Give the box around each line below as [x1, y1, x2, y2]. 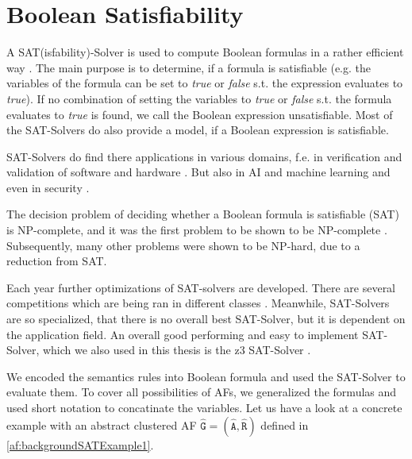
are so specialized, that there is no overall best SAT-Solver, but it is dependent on [6, 310, 406, 327]
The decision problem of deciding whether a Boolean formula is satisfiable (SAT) [6, 206, 399, 222]
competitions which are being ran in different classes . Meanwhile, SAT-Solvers [6, 295, 390, 311]
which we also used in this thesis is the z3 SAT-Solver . [42, 341, 311, 358]
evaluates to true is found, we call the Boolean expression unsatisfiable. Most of [6, 106, 393, 122]
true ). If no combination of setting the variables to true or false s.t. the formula [6, 90, 392, 106]
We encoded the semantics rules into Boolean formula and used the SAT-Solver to [6, 368, 406, 384]
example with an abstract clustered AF [6, 416, 197, 433]
